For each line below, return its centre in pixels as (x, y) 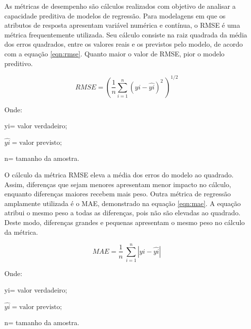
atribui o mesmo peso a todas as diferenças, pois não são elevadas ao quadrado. (123, 213)
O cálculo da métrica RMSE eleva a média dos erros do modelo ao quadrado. (119, 175)
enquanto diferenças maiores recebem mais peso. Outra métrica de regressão (118, 194)
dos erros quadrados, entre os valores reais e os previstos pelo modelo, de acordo (124, 44)
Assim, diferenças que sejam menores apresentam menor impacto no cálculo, (118, 184)
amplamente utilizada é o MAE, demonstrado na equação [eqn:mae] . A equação (123, 203)
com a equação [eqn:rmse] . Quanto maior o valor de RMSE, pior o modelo (115, 53)
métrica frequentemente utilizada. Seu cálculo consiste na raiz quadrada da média (126, 34)
